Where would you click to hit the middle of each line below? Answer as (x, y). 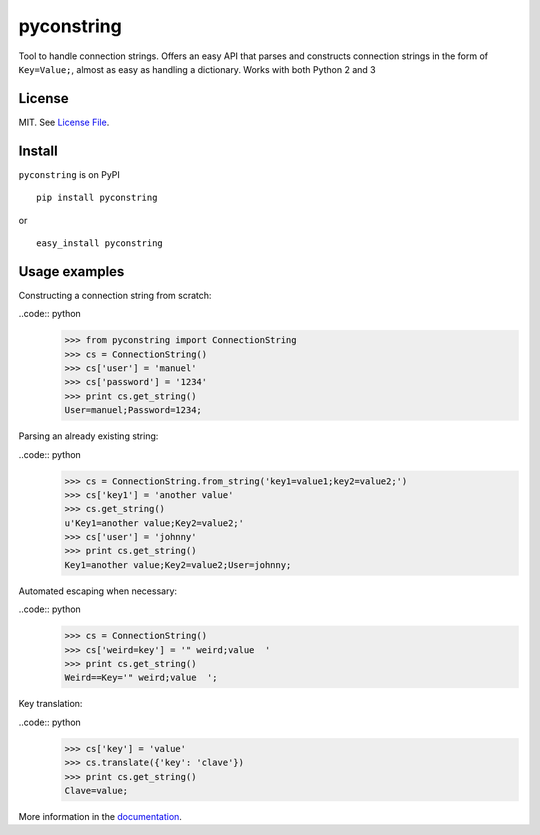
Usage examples (71, 271)
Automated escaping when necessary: (98, 591)
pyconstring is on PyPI (69, 174)
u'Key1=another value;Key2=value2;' (154, 523)
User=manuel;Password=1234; (133, 410)
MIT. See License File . (64, 122)
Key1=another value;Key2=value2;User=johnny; (178, 564)
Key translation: (50, 704)
